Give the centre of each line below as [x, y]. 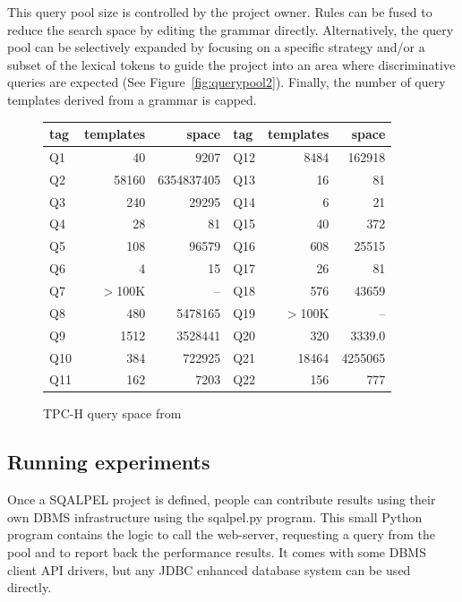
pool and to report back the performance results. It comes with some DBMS [217, 552]
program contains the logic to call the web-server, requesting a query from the [222, 534]
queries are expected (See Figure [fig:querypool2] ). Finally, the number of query [227, 82]
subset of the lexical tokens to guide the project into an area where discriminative [231, 64]
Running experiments [109, 462]
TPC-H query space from [112, 413]
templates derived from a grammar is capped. [132, 99]
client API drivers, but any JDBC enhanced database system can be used [209, 569]
